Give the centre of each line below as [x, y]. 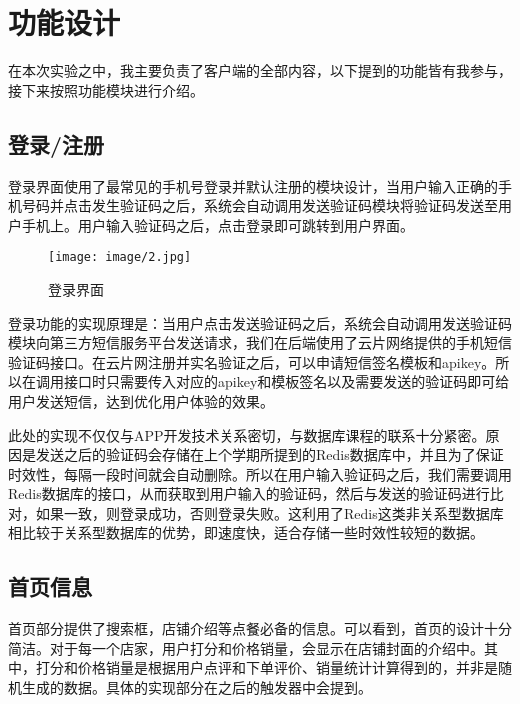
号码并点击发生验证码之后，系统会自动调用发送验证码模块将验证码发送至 [259, 205]
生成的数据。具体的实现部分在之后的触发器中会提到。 [196, 687]
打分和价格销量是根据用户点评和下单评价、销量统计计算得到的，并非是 [266, 667]
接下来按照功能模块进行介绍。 [106, 89]
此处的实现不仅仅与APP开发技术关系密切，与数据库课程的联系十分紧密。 [247, 434]
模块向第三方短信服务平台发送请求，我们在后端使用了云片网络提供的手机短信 [260, 342]
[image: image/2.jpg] [120, 257]
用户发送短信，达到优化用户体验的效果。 [141, 400]
